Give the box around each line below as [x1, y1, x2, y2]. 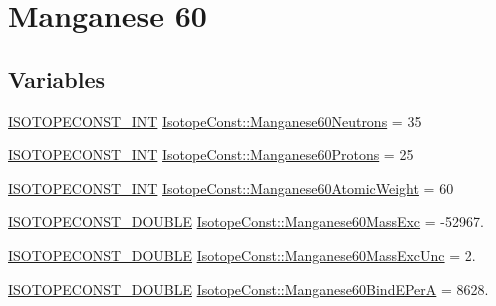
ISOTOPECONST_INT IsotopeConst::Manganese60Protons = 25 [8, 144, 414, 165]
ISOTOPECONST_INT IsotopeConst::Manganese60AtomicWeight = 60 [8, 177, 454, 198]
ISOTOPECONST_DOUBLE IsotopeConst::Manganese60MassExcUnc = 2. [8, 244, 476, 265]
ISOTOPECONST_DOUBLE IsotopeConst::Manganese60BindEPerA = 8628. [8, 278, 489, 299]
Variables [8, 63, 106, 94]
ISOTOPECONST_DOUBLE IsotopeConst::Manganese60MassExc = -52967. [8, 211, 484, 232]
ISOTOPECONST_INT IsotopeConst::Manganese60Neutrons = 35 [8, 110, 422, 131]
